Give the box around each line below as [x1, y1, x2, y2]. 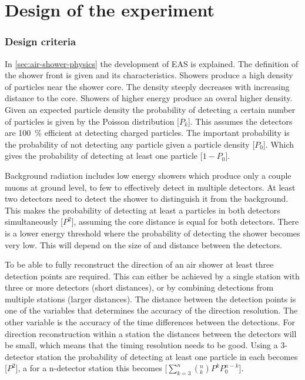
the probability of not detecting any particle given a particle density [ [5, 138, 255, 150]
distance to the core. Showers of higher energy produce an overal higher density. [5, 92, 293, 104]
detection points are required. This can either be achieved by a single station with [5, 269, 300, 282]
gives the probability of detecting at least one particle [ [5, 149, 203, 162]
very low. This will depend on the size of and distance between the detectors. [5, 238, 283, 251]
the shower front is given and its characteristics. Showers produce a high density [5, 69, 293, 81]
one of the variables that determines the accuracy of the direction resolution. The [5, 304, 298, 316]
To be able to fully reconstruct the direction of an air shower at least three [5, 258, 274, 271]
